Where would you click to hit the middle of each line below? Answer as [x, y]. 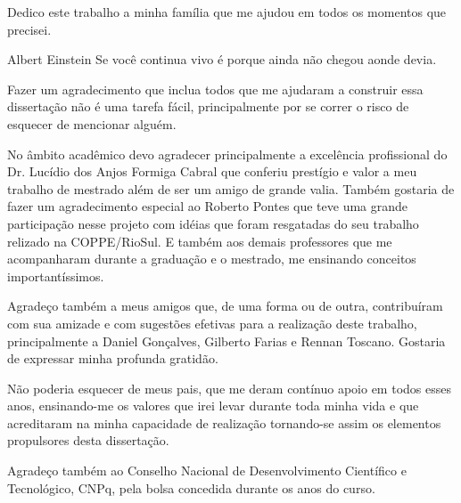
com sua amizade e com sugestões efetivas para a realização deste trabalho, [212, 323]
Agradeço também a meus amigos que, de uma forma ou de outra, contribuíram [225, 306]
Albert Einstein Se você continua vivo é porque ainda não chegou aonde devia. [222, 59]
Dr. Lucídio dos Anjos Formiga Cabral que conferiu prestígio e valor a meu [212, 171]
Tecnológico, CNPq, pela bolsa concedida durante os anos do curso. [191, 487]
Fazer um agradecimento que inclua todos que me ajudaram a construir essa [215, 89]
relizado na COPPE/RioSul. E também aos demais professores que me [200, 241]
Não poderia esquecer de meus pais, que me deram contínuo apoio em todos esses [229, 388]
